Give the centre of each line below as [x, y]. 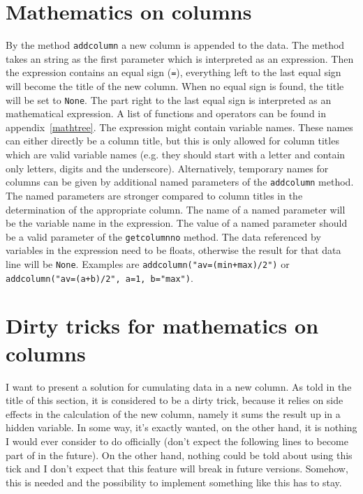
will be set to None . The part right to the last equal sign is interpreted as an [169, 99]
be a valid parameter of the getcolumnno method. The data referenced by [163, 236]
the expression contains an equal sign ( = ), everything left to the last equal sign [173, 72]
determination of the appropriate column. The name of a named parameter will [176, 209]
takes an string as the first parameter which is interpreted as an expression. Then [180, 58]
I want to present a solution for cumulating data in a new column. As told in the [179, 386]
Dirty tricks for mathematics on [162, 325]
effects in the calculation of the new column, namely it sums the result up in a [173, 413]
